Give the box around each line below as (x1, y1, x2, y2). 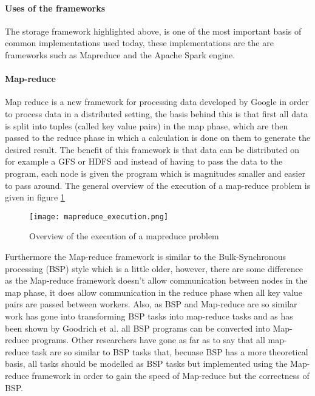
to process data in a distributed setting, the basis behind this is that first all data (5, 107, 308, 120)
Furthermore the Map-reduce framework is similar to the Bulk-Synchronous (5, 250, 286, 262)
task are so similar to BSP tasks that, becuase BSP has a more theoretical (32, 345, 308, 358)
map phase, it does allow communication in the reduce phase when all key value (5, 285, 302, 298)
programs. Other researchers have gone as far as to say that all (32, 333, 265, 346)
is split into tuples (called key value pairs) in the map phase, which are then (5, 119, 288, 132)
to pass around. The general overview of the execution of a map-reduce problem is (5, 179, 311, 191)
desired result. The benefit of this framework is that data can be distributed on (5, 143, 300, 155)
